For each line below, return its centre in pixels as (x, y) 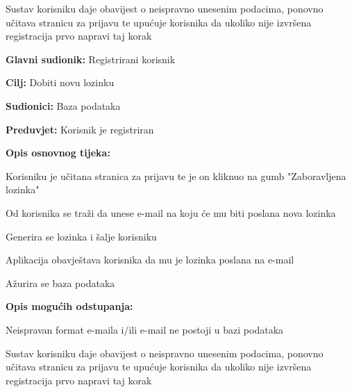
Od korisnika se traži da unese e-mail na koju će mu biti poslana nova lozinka (171, 212)
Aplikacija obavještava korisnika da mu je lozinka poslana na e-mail (150, 260)
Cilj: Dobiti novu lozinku (60, 82)
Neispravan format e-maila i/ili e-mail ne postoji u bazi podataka (145, 329)
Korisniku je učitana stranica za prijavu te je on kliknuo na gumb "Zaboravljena (176, 175)
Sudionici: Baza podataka (63, 105)
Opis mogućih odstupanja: (69, 306)
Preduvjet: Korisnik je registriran (80, 129)
